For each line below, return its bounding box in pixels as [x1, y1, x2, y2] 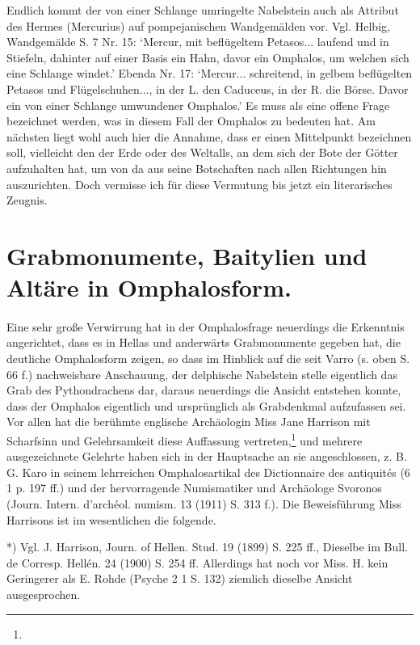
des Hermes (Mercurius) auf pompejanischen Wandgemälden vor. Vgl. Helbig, [6, 17, 390, 34]
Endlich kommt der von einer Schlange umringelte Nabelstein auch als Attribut [6, 2, 399, 18]
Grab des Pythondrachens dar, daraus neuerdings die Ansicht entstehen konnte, [6, 382, 401, 398]
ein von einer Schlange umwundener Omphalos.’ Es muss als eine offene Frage [6, 96, 390, 113]
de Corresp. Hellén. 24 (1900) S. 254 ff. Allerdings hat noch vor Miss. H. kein [6, 554, 388, 571]
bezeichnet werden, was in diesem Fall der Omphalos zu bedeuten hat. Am [6, 112, 376, 129]
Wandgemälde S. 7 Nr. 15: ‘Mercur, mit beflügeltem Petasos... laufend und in [6, 33, 389, 50]
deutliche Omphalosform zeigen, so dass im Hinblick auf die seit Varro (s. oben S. [6, 350, 410, 367]
